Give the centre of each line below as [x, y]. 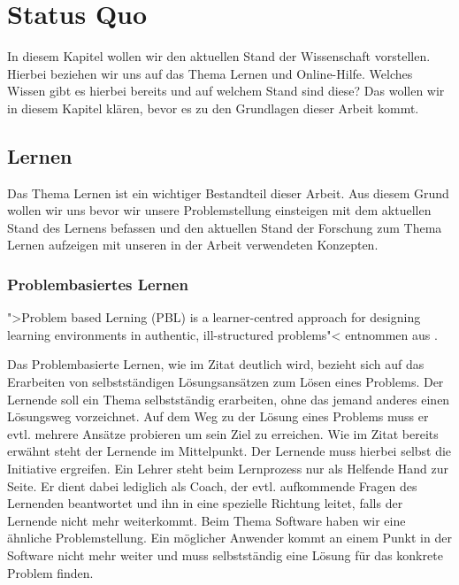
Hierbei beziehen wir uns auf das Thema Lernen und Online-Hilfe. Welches [210, 73]
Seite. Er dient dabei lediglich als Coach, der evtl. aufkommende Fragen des [212, 485]
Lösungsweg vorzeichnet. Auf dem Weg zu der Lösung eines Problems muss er [218, 416]
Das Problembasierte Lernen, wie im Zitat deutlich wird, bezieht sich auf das [216, 364]
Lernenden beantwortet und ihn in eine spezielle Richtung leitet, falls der [205, 503]
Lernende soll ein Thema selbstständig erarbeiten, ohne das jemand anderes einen [229, 399]
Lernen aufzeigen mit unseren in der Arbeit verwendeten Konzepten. [193, 245]
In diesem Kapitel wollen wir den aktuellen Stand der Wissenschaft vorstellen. [219, 56]
